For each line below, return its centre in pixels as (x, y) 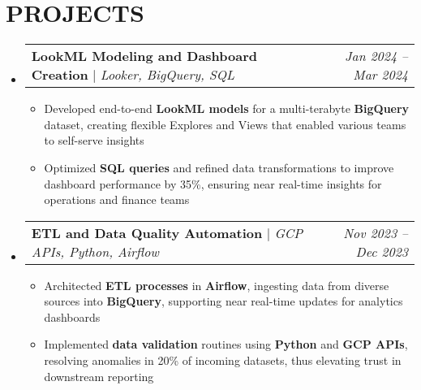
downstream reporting (99, 376)
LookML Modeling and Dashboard (144, 56)
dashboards (72, 316)
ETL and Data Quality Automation (147, 232)
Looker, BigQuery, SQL (167, 75)
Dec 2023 (382, 251)
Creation (60, 75)
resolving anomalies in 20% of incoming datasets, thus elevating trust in (223, 360)
